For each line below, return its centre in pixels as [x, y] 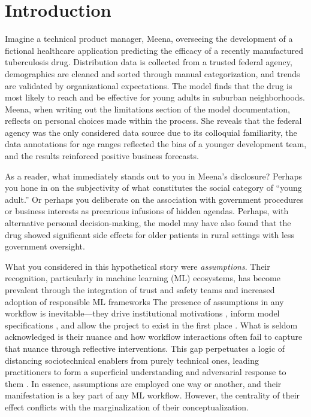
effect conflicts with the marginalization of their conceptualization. [127, 407]
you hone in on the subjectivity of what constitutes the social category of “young [153, 188]
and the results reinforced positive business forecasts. [102, 156]
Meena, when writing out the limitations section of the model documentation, [147, 109]
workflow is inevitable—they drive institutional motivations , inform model [142, 313]
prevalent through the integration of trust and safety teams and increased [140, 290]
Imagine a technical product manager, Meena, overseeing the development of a [149, 39]
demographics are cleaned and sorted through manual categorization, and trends [153, 73]
